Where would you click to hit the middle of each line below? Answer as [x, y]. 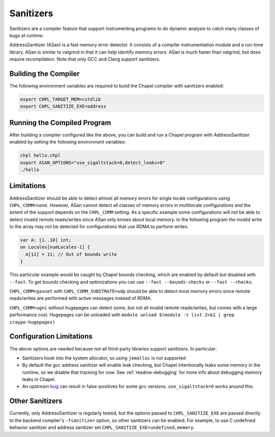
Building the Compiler [45, 74]
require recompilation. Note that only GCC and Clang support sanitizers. [85, 59]
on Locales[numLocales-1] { [55, 247]
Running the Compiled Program [60, 122]
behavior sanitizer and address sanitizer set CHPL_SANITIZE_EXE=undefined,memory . [102, 427]
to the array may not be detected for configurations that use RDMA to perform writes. [99, 227]
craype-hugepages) [32, 322]
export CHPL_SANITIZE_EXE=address [63, 106]
